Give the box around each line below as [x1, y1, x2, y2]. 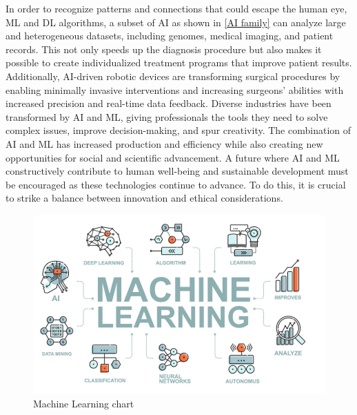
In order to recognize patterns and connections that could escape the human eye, [6, 1, 347, 15]
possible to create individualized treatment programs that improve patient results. [6, 55, 352, 70]
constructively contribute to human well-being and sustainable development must [6, 164, 349, 178]
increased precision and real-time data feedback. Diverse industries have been [6, 96, 331, 110]
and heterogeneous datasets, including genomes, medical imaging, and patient [6, 28, 334, 43]
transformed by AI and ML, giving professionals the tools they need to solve [6, 109, 328, 124]
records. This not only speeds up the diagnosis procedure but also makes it [6, 41, 322, 56]
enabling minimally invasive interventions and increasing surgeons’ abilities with [6, 82, 344, 97]
